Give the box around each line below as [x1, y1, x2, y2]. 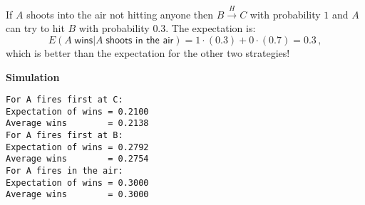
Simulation [6, 69, 60, 84]
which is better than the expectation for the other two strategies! [6, 45, 290, 60]
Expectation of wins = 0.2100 [6, 106, 149, 117]
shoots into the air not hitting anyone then [26, 6, 214, 21]
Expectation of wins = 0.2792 [6, 142, 149, 152]
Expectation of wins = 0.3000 [6, 177, 149, 188]
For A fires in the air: [6, 166, 123, 177]
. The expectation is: [165, 21, 256, 36]
